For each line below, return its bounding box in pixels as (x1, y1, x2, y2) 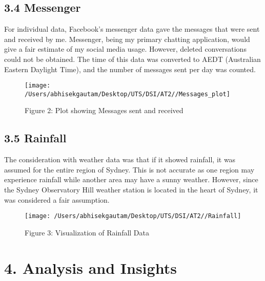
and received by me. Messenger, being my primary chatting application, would (4, 33, 250, 44)
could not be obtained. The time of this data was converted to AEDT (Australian (4, 53, 261, 64)
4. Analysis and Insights (4, 257, 177, 278)
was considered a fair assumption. (4, 194, 110, 205)
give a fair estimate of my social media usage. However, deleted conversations (4, 44, 247, 54)
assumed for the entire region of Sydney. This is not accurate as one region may (4, 164, 255, 175)
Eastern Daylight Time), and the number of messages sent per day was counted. (4, 63, 256, 74)
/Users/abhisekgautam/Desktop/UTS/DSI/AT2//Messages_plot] (25, 90, 230, 98)
